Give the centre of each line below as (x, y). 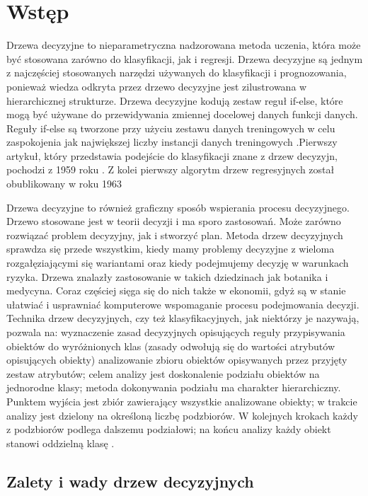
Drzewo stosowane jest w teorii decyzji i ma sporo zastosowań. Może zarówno (174, 221)
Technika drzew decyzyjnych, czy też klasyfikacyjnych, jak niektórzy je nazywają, (183, 318)
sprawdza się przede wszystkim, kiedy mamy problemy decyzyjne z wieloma (171, 249)
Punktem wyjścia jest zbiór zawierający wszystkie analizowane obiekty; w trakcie (182, 401)
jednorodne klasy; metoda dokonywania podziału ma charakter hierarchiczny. (174, 387)
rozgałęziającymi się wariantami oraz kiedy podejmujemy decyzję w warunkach (178, 263)
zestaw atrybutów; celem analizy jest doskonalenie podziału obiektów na (163, 373)
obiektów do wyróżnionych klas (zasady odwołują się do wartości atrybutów (171, 346)
